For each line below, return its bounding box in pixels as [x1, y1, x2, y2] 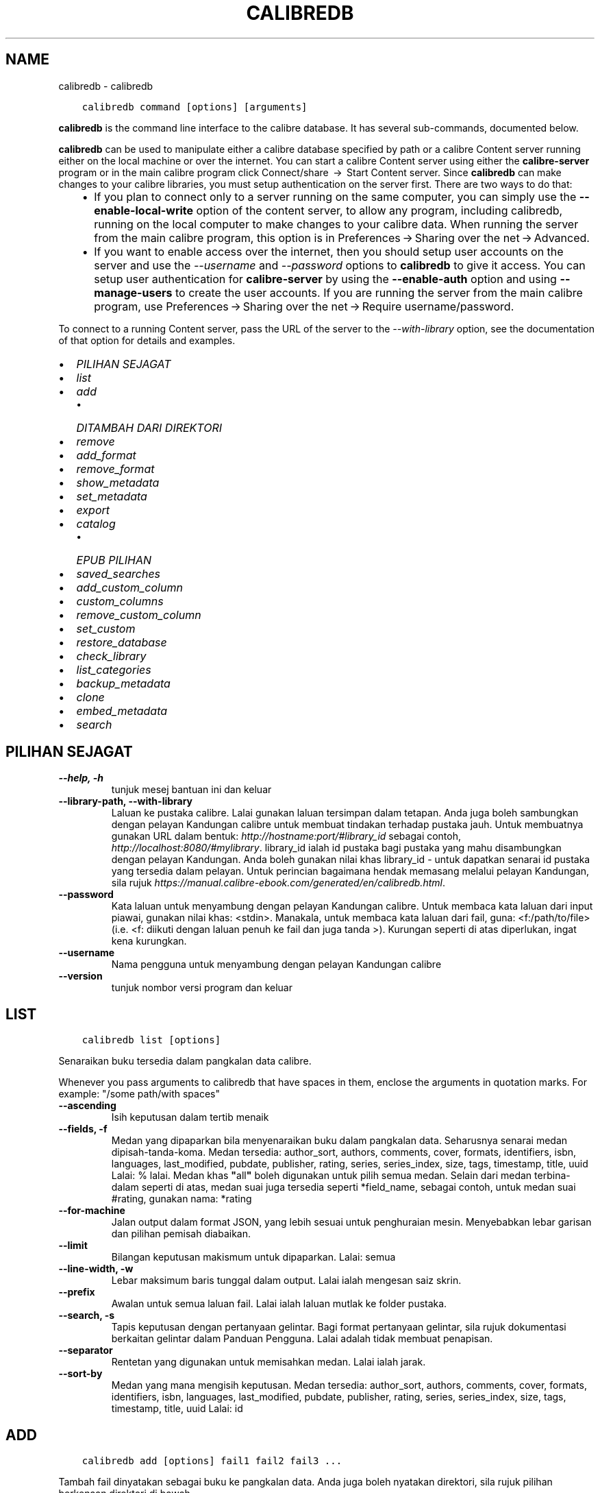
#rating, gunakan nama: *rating [111, 1193, 252, 1205]
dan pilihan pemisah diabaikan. [111, 1228, 251, 1240]
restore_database [76, 635, 167, 649]
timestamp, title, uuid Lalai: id [111, 1403, 243, 1415]
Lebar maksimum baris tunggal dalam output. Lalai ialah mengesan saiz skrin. [111, 1274, 462, 1287]
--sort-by [58, 1368, 103, 1380]
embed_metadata [76, 703, 168, 718]
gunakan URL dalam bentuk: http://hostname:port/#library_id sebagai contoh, [111, 830, 462, 842]
